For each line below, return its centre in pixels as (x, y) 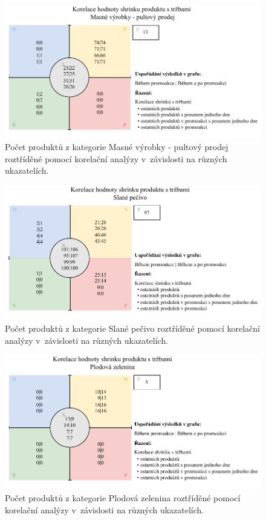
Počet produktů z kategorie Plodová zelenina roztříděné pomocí (123, 498)
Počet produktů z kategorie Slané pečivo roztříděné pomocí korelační (132, 328)
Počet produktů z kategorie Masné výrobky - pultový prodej (117, 147)
